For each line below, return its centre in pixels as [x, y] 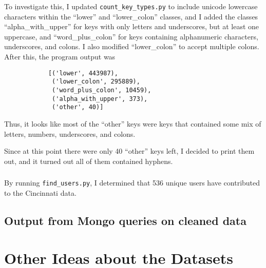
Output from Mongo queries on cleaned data [125, 220]
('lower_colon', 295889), [96, 82]
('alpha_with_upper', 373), [100, 99]
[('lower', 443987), [83, 73]
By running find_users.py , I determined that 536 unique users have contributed [132, 183]
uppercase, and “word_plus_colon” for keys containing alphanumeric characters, [131, 36]
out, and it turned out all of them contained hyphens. [89, 161]
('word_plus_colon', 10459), [102, 90]
